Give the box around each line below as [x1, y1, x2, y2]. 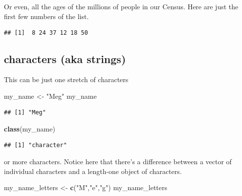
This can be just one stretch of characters [4, 74, 129, 84]
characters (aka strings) [4, 51, 126, 66]
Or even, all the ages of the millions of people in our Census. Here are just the [4, 1, 239, 11]
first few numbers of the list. [4, 11, 89, 21]
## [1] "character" [4, 142, 67, 149]
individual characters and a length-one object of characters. [4, 166, 182, 176]
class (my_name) [4, 123, 55, 133]
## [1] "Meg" [4, 109, 46, 116]
